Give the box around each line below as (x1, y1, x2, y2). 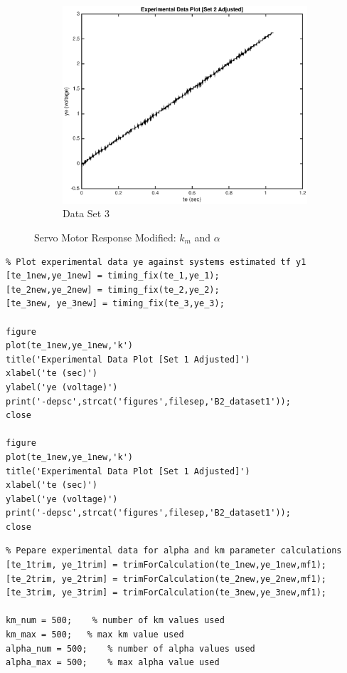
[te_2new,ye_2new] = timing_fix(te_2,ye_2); (6, 284, 220, 295)
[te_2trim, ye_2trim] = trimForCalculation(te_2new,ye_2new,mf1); (6, 573, 327, 584)
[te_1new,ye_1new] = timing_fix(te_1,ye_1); (6, 271, 220, 281)
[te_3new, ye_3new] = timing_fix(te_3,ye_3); (6, 298, 225, 309)
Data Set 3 (63, 206, 110, 221)
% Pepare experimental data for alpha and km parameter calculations (6, 546, 342, 556)
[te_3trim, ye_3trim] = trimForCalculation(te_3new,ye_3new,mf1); (6, 588, 327, 598)
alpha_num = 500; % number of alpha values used (6, 643, 255, 654)
